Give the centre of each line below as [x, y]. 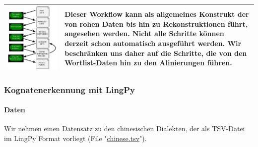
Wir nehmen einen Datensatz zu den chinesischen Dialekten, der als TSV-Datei [125, 128]
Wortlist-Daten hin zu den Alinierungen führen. [148, 63]
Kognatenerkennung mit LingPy [70, 89]
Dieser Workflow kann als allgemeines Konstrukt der [157, 14]
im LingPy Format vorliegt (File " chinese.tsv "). [75, 138]
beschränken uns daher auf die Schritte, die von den [156, 53]
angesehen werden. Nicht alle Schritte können [144, 33]
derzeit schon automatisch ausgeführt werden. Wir [153, 43]
